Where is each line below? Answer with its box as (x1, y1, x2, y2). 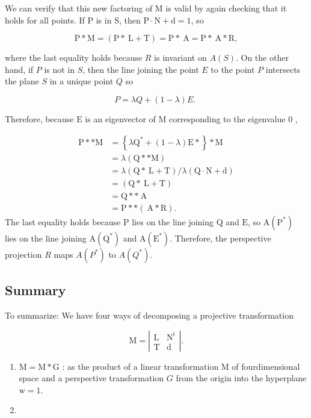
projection (5, 248, 42, 260)
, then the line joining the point (82, 63, 199, 75)
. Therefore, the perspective (170, 231, 271, 244)
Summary (5, 281, 66, 299)
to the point (211, 63, 255, 75)
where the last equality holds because (5, 51, 143, 64)
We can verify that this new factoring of (5, 2, 153, 14)
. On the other (235, 51, 289, 64)
